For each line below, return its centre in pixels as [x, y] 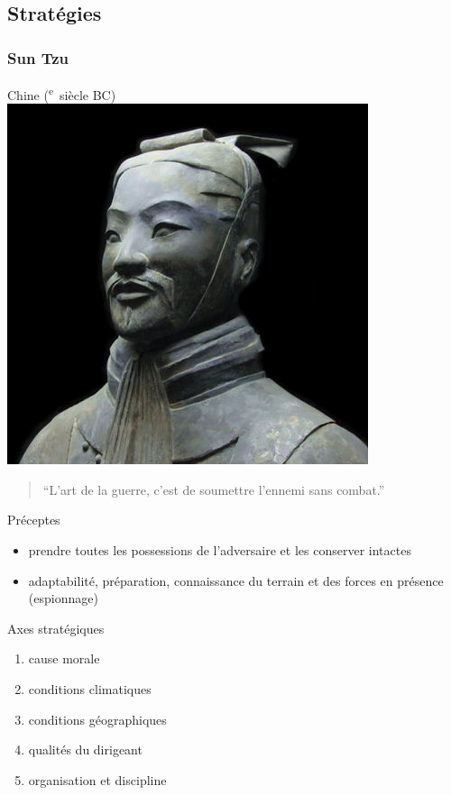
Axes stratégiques [56, 628]
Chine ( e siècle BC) [62, 93]
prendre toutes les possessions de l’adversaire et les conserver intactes [220, 550]
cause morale [64, 658]
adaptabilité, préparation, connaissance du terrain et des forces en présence [236, 580]
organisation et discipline [97, 779]
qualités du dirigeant [85, 749]
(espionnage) [63, 598]
